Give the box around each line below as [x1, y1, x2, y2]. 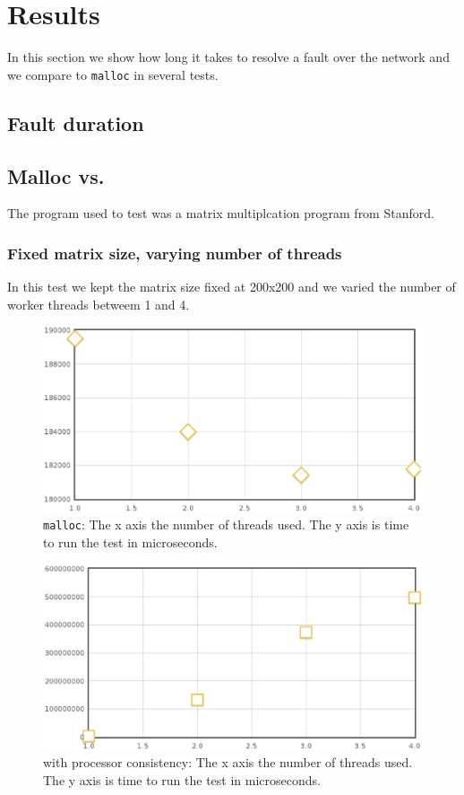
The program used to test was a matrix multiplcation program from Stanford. [7, 204, 434, 223]
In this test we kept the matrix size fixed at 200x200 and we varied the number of [7, 277, 456, 296]
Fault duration [7, 109, 144, 136]
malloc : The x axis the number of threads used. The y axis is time [43, 515, 409, 534]
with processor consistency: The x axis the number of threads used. [43, 753, 413, 772]
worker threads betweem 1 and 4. [7, 294, 190, 313]
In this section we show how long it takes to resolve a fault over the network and [7, 48, 450, 66]
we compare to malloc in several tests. [7, 65, 219, 83]
